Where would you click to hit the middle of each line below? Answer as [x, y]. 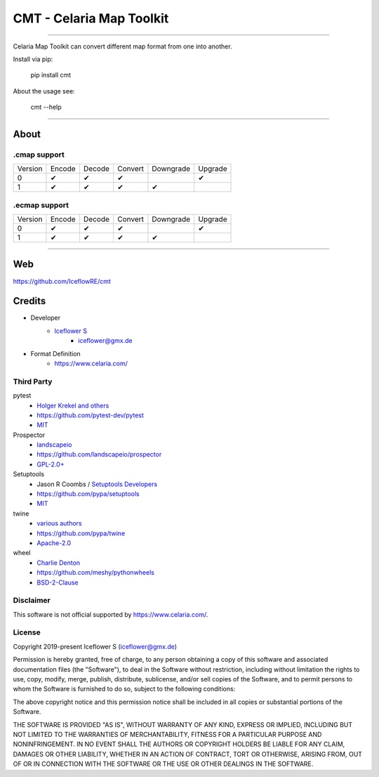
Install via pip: [33, 59]
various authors [59, 523]
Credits [29, 301]
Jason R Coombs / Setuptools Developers [97, 484]
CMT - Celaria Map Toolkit [91, 18]
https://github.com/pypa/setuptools [88, 494]
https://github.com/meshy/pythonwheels [95, 573]
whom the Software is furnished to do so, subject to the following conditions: [124, 689]
